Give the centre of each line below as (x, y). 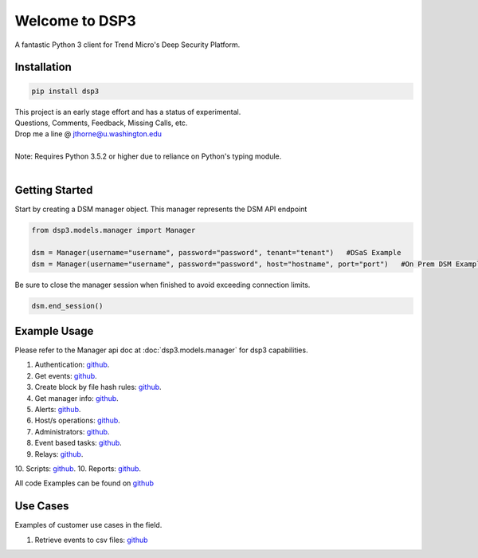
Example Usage (54, 331)
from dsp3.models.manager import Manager (114, 230)
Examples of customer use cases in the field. (88, 525)
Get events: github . (66, 375)
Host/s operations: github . (78, 420)
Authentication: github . (72, 365)
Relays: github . (59, 454)
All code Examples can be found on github (84, 483)
